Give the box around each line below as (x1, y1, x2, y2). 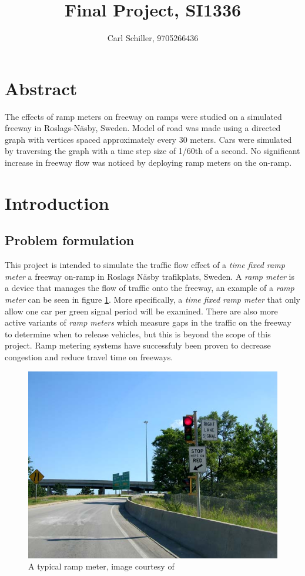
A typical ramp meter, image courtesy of (28, 560, 175, 572)
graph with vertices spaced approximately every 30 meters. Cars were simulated (5, 133, 292, 145)
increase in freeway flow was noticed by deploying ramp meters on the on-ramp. (5, 156, 292, 169)
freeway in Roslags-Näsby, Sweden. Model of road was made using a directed (5, 122, 281, 134)
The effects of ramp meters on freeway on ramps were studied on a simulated (5, 110, 282, 122)
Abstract (5, 76, 78, 100)
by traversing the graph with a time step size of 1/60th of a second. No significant (5, 145, 300, 157)
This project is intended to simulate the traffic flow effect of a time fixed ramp (5, 259, 285, 271)
